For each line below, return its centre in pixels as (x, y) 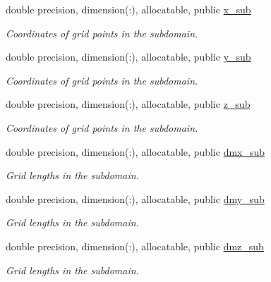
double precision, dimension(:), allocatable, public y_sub (128, 57)
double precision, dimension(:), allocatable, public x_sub (128, 9)
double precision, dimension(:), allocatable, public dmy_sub (135, 198)
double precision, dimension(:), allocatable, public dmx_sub (135, 151)
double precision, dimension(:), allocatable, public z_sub (128, 104)
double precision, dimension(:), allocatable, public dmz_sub (135, 246)
